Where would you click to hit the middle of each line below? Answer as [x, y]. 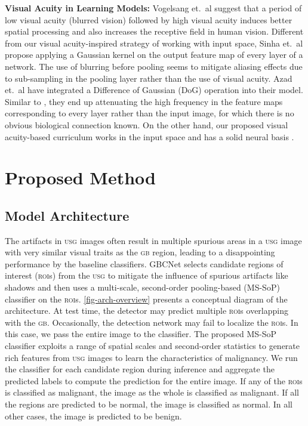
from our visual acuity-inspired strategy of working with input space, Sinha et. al [154, 43]
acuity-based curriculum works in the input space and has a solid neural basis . [150, 136]
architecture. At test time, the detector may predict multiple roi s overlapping [147, 311]
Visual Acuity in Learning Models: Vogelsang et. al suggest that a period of [153, 8]
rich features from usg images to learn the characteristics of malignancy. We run [151, 357]
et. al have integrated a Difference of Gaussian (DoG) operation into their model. [154, 90]
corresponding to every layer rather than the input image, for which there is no [150, 113]
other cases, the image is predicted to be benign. [93, 416]
